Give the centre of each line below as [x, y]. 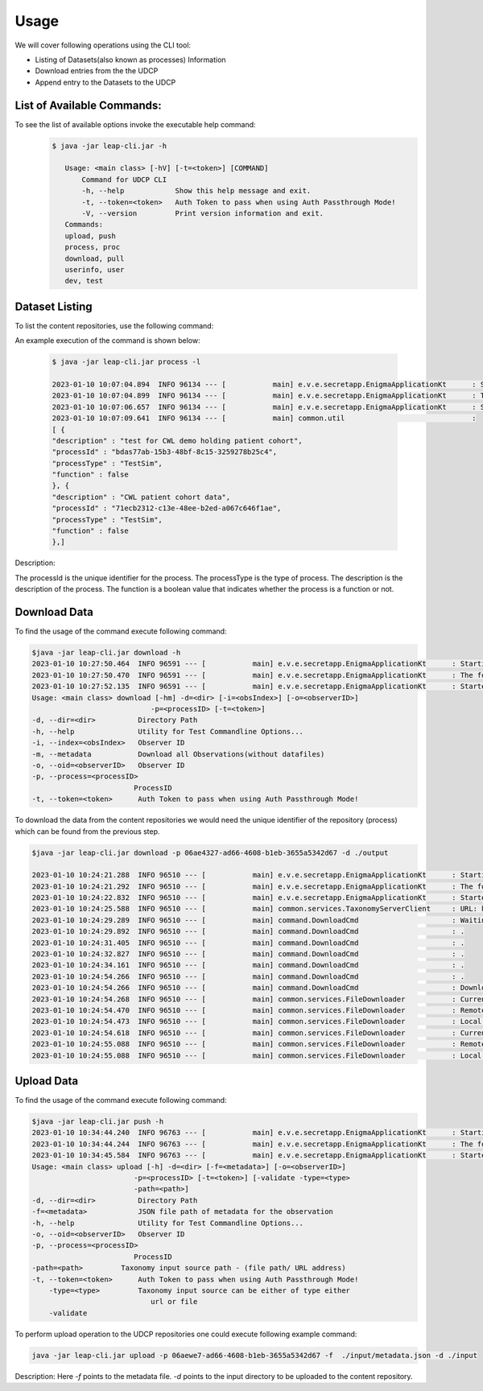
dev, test [84, 281]
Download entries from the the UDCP [97, 71]
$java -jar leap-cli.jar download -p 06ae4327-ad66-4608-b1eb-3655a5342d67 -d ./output [210, 852]
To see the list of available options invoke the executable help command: [136, 124]
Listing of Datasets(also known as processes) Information [130, 60]
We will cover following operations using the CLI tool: [103, 45]
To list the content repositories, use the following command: [114, 325]
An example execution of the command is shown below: [107, 341]
